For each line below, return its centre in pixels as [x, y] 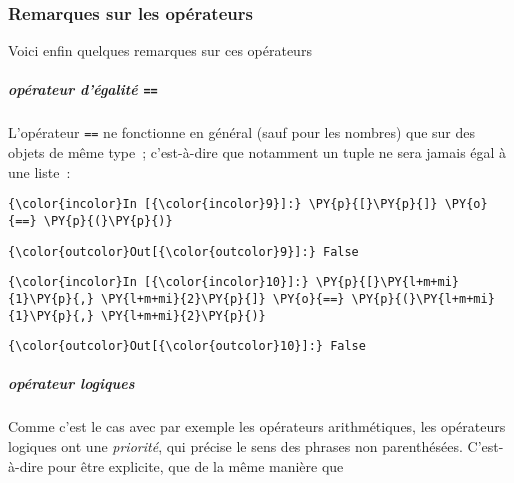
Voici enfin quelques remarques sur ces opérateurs [160, 50]
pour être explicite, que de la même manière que [195, 465]
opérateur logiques [71, 383]
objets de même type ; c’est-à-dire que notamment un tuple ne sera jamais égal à [257, 152]
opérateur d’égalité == [83, 89]
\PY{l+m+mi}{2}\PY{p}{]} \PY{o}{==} [223, 298]
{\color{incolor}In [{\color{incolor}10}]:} [158, 282]
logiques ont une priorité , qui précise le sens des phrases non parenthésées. [235, 446]
